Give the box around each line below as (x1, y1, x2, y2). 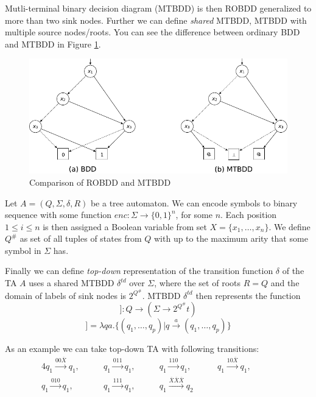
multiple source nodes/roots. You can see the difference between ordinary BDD (5, 26, 300, 38)
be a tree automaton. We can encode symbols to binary (90, 196, 298, 209)
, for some (175, 208, 212, 221)
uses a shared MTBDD (29, 276, 114, 289)
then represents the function (195, 289, 301, 301)
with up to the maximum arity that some (153, 232, 308, 245)
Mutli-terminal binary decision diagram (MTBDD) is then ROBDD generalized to (5, 2, 312, 14)
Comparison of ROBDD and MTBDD (29, 175, 171, 188)
